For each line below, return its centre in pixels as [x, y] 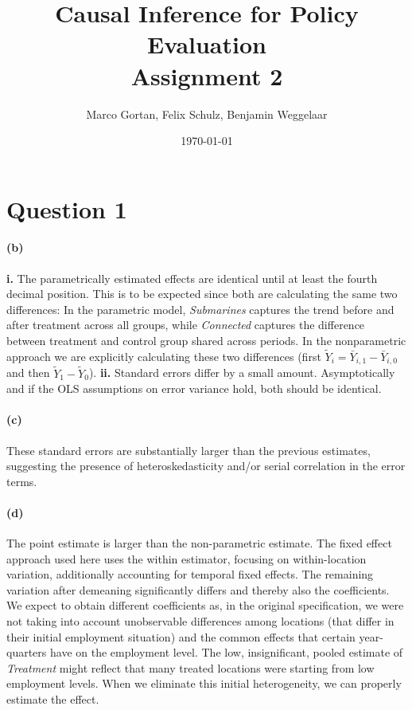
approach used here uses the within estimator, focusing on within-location [187, 558]
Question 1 [67, 208]
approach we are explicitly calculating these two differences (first [164, 356]
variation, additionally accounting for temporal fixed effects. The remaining [190, 574]
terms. [22, 481]
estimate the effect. [53, 699]
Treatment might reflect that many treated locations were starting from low [190, 667]
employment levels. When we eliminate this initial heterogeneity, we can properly [204, 683]
